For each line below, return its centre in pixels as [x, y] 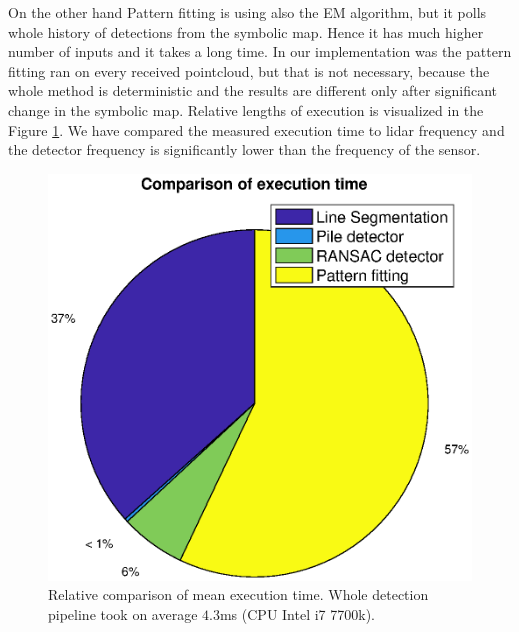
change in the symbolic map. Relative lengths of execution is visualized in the [246, 109]
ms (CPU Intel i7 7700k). [297, 613]
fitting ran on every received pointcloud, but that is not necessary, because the [249, 70]
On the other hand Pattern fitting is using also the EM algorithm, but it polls [247, 12]
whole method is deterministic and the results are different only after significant [253, 90]
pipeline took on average [123, 613]
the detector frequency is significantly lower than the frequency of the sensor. [244, 149]
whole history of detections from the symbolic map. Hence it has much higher [246, 31]
